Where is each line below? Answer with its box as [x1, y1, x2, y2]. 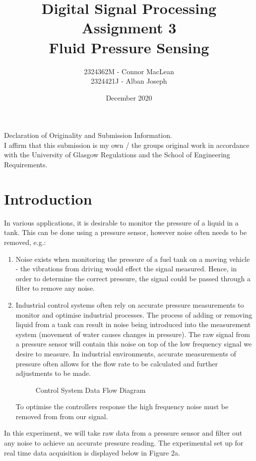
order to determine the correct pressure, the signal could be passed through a [15, 273, 251, 283]
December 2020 [106, 92, 152, 103]
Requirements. [4, 159, 48, 170]
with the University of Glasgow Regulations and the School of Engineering [4, 149, 230, 160]
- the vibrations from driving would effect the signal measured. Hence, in [15, 263, 237, 274]
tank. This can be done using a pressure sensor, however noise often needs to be [4, 227, 247, 237]
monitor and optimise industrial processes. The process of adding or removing [15, 309, 253, 320]
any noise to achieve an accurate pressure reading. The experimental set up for [4, 438, 244, 448]
